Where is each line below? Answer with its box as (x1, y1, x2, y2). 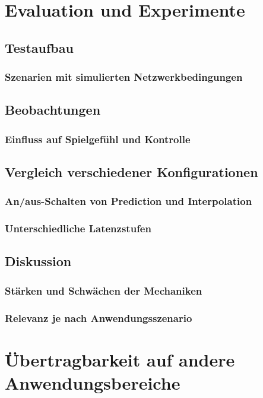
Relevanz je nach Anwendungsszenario (5, 310, 192, 325)
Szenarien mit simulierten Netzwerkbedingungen (5, 70, 243, 84)
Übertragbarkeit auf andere (5, 347, 235, 371)
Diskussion (5, 252, 72, 270)
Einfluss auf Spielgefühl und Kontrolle (5, 131, 191, 146)
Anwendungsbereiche (5, 370, 180, 394)
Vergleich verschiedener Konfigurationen (5, 163, 258, 181)
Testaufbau (5, 38, 74, 56)
